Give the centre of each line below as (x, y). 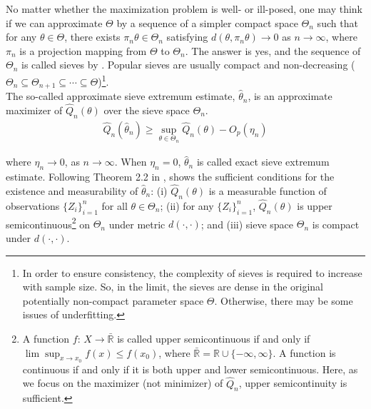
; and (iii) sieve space (247, 224)
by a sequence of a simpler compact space (207, 22)
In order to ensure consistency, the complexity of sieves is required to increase (192, 272)
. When (131, 162)
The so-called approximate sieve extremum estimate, (121, 96)
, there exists (92, 37)
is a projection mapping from (83, 50)
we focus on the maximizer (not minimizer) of (123, 383)
